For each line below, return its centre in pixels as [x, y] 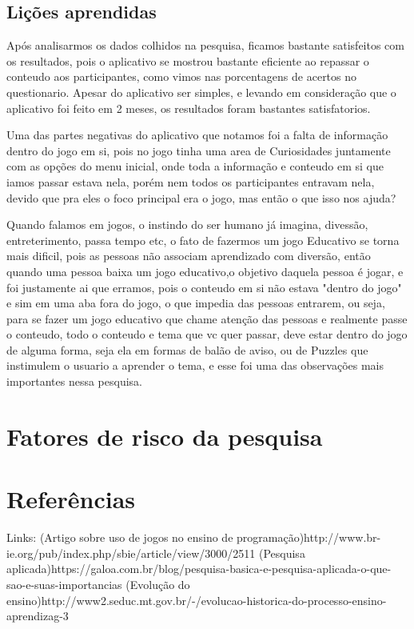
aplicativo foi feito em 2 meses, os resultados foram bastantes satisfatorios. [189, 108]
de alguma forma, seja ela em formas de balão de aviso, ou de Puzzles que [187, 349]
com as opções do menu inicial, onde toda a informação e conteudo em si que [195, 166]
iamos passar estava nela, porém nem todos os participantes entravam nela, [191, 181]
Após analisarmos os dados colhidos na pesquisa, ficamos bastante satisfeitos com [205, 45]
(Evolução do [158, 584]
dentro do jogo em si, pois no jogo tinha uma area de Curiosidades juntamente [199, 150]
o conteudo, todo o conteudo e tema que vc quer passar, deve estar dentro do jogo [207, 334]
